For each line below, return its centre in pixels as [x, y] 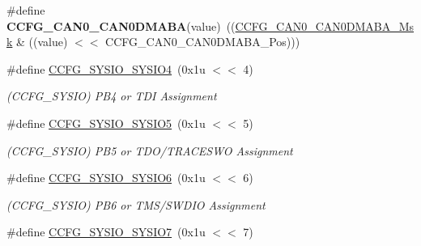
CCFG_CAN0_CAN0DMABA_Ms [325, 25]
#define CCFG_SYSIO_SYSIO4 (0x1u [106, 68]
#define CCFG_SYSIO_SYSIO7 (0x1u [106, 232]
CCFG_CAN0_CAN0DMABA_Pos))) [203, 42]
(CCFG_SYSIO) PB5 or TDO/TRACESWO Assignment [150, 150]
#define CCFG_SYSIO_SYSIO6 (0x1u [106, 178]
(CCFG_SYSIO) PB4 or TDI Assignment [112, 96]
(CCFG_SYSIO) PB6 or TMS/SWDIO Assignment [136, 204]
